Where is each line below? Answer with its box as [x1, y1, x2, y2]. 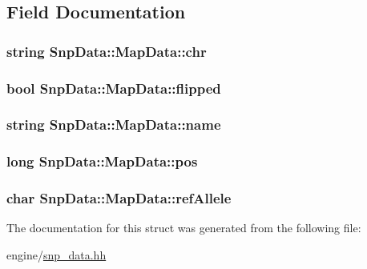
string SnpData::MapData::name [6, 114, 221, 134]
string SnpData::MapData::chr [6, 41, 207, 61]
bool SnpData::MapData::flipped [6, 78, 221, 98]
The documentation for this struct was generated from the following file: [6, 219, 361, 236]
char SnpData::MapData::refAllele [6, 188, 232, 208]
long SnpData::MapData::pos [6, 151, 198, 171]
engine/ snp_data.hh [6, 246, 107, 263]
